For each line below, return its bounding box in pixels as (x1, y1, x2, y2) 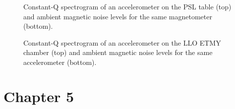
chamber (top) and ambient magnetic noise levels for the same (23, 47, 213, 57)
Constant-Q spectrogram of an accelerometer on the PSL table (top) (23, 1, 232, 11)
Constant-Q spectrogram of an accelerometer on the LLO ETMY (23, 37, 221, 48)
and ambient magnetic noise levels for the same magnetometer (23, 11, 212, 21)
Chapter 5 (3, 86, 74, 106)
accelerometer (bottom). (23, 56, 97, 67)
